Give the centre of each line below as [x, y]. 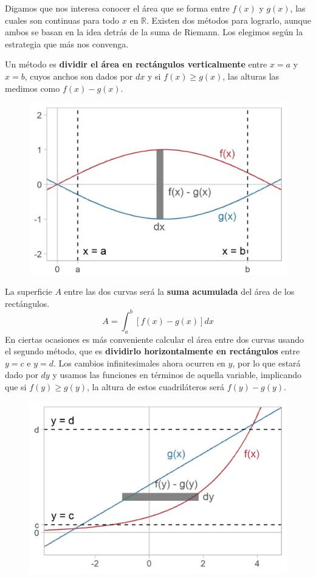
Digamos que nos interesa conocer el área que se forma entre [117, 8]
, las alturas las [251, 76]
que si [16, 387]
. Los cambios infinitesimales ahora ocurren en [139, 363]
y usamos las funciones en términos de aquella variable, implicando [177, 375]
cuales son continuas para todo [62, 20]
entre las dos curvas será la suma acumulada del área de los [179, 291]
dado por [22, 375]
